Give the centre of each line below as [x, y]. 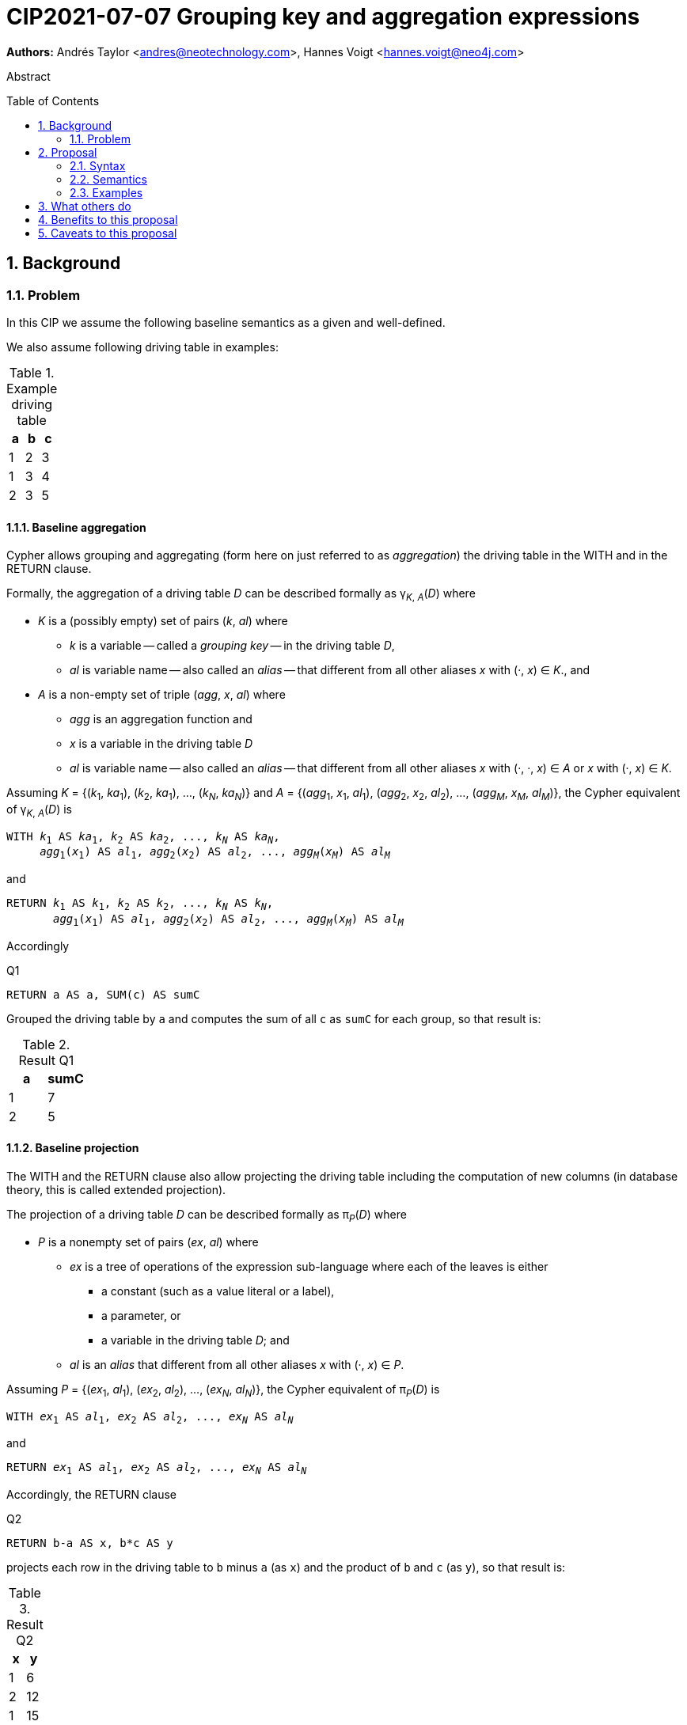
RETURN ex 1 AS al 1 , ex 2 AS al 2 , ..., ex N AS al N [157, 1469]
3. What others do [85, 206]
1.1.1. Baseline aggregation [76, 527]
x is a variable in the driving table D [161, 743]
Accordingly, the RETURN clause [92, 1495]
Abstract [28, 76]
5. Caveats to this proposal [108, 233]
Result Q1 [46, 1060]
